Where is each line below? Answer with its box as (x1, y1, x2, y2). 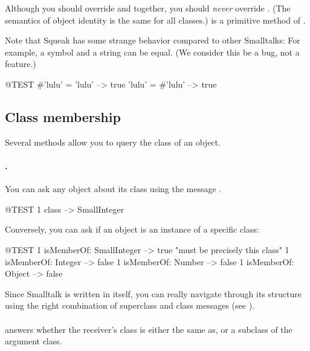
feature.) (5, 57, 36, 70)
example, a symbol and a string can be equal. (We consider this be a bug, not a (5, 45, 300, 58)
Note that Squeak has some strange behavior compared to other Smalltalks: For (5, 34, 300, 47)
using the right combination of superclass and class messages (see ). (5, 299, 255, 312)
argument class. (5, 335, 62, 347)
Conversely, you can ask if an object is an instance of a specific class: (5, 223, 259, 236)
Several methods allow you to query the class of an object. (5, 135, 221, 148)
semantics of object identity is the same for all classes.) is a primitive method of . (5, 13, 306, 26)
